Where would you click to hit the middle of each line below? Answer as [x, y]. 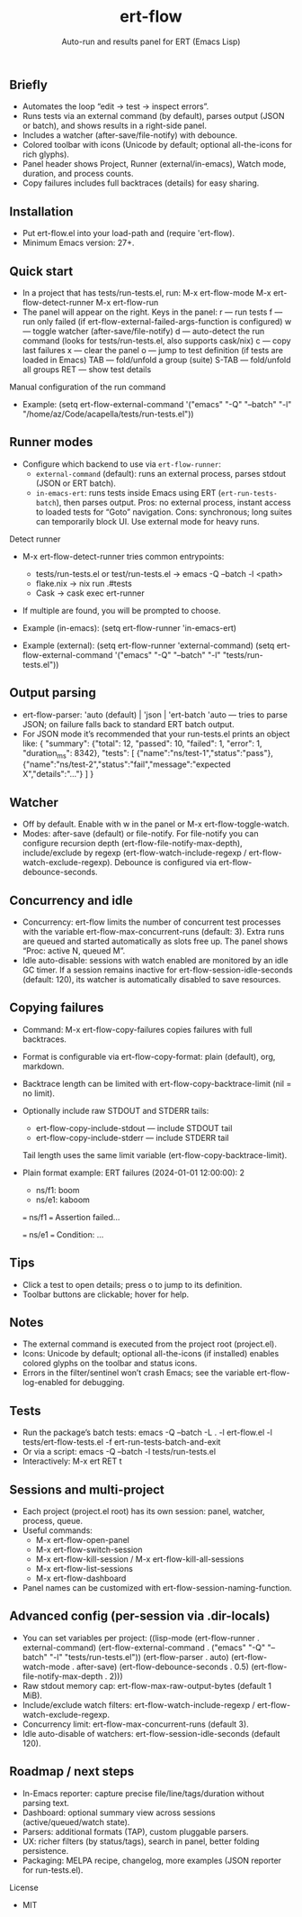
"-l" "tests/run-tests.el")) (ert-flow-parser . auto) [139, 1657]
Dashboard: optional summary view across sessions [119, 1812]
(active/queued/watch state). [76, 1821]
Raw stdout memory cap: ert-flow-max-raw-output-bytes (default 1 [147, 1685]
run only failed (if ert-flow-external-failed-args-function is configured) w [157, 321]
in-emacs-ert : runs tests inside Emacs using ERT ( [129, 492]
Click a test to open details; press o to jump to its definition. [132, 1284]
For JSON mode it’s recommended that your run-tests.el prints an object [156, 734]
